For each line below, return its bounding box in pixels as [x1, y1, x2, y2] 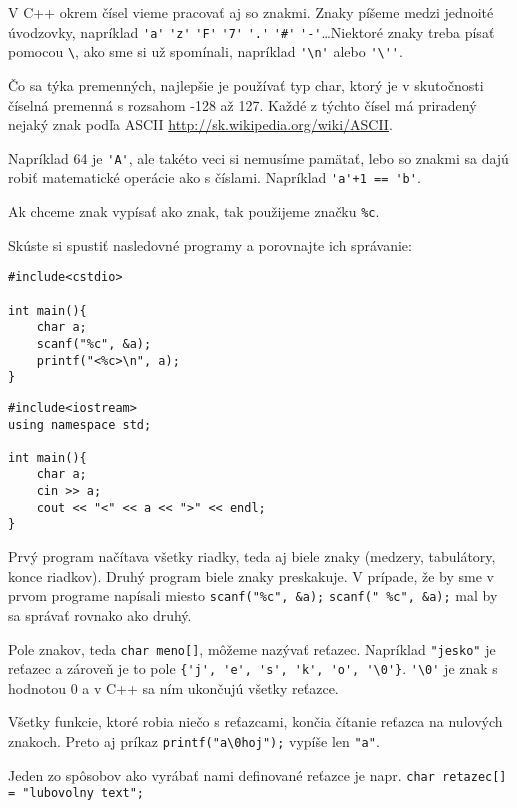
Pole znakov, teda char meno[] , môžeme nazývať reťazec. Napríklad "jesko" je [8, 638, 496, 659]
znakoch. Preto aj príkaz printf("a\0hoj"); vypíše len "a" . [8, 731, 380, 752]
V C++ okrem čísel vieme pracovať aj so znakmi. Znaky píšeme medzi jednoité [8, 2, 494, 22]
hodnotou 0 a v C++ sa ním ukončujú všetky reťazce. [8, 677, 339, 698]
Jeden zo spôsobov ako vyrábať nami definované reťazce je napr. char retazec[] [8, 764, 507, 785]
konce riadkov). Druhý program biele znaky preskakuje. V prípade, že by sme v [8, 565, 494, 586]
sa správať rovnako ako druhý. [8, 604, 192, 625]
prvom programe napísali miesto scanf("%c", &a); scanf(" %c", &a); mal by [8, 585, 498, 606]
